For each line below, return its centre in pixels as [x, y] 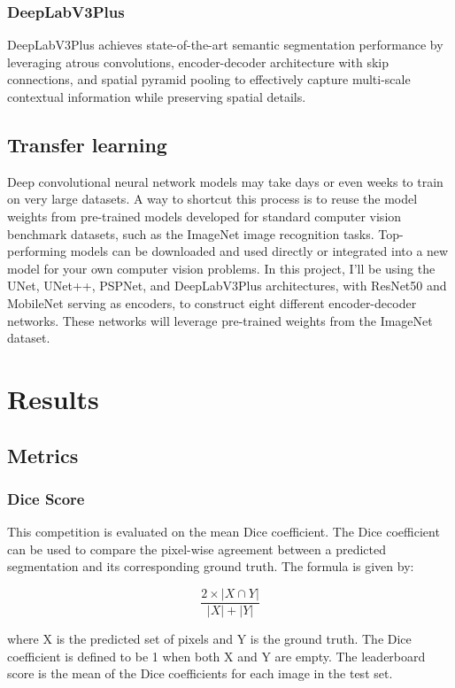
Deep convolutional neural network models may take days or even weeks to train [225, 181]
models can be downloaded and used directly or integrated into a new [259, 251]
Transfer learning [87, 144]
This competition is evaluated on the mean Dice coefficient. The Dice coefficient [224, 532]
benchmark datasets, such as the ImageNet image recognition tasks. [191, 233]
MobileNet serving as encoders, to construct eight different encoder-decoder [212, 302]
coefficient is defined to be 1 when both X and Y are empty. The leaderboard [216, 656]
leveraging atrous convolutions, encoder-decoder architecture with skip [198, 62]
